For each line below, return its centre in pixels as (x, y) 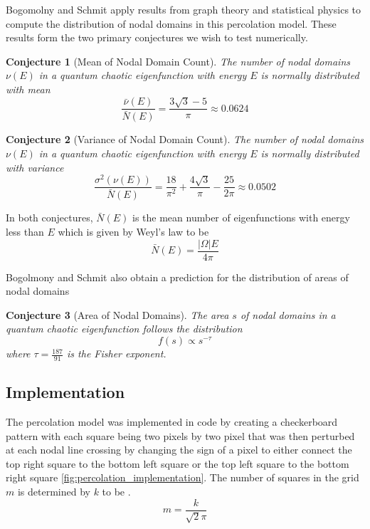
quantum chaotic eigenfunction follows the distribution (124, 329)
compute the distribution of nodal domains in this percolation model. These (171, 23)
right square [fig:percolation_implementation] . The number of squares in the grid (183, 477)
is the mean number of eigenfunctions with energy (241, 218)
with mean (28, 89)
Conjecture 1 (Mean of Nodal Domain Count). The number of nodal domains (178, 61)
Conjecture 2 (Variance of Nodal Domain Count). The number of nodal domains (185, 139)
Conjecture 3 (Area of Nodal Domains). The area (117, 314)
